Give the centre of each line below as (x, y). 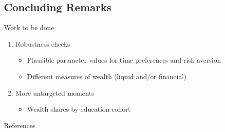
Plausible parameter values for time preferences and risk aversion (124, 60)
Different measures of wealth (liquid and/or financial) (107, 76)
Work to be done (29, 27)
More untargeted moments (55, 92)
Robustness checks (43, 43)
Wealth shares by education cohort (79, 109)
